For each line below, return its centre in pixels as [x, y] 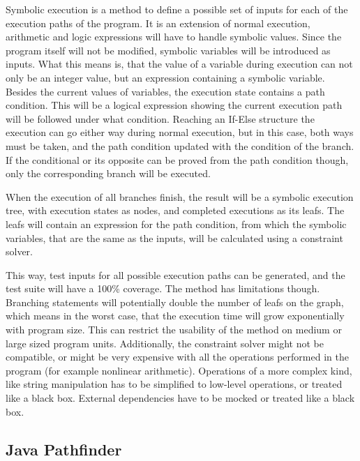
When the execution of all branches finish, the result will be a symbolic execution [180, 196]
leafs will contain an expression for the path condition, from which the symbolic [176, 224]
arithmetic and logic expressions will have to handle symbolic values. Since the [174, 37]
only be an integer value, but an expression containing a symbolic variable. [165, 77]
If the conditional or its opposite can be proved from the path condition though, [177, 159]
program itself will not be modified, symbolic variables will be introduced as [168, 50]
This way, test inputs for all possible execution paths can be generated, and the [175, 274]
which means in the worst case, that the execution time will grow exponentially [175, 316]
